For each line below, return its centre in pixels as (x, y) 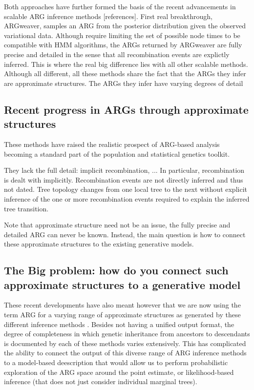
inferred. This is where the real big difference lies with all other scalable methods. (126, 64)
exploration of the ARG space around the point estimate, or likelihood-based (119, 372)
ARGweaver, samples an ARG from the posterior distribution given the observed (125, 26)
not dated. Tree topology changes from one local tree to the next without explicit (126, 189)
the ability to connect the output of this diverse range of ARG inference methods (125, 353)
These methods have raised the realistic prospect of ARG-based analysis (112, 144)
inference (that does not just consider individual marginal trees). (101, 381)
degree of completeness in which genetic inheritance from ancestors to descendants (127, 334)
